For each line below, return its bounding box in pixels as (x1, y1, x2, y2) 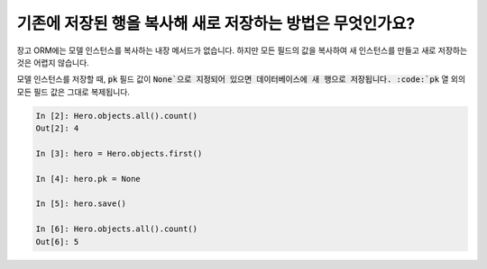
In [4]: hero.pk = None (35, 174, 142, 184)
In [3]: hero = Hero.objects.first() (35, 148, 203, 158)
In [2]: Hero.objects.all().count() (35, 111, 198, 121)
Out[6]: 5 (35, 237, 79, 247)
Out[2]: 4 (35, 123, 79, 134)
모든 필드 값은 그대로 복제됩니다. (16, 86, 131, 97)
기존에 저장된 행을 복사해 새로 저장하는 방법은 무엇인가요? (16, 13, 416, 33)
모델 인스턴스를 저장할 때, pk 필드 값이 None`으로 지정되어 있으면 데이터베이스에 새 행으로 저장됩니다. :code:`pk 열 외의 (16, 74, 466, 85)
